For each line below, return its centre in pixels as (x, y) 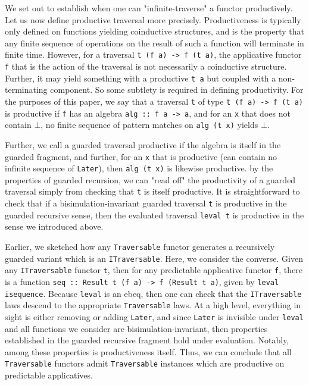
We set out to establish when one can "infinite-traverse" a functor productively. (149, 8)
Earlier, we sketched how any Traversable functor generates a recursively (140, 246)
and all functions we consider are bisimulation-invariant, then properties (136, 328)
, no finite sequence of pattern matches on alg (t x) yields (149, 125)
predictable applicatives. (49, 375)
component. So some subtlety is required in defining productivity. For (177, 90)
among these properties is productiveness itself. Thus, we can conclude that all (148, 351)
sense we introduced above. (54, 226)
